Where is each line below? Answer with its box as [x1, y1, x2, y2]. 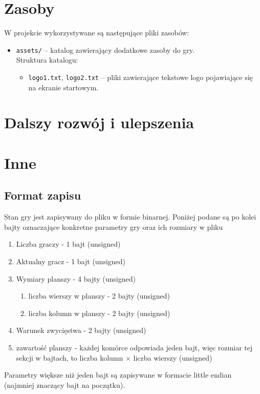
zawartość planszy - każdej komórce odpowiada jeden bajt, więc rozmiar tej [16, 342, 253, 352]
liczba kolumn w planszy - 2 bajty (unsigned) [28, 307, 170, 318]
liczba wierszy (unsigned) [133, 352, 212, 363]
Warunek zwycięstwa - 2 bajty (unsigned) [16, 325, 146, 336]
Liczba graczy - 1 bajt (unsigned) [16, 239, 121, 249]
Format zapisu [4, 187, 81, 203]
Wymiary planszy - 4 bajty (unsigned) [16, 273, 136, 284]
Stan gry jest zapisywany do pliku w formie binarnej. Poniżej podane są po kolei [4, 211, 256, 222]
